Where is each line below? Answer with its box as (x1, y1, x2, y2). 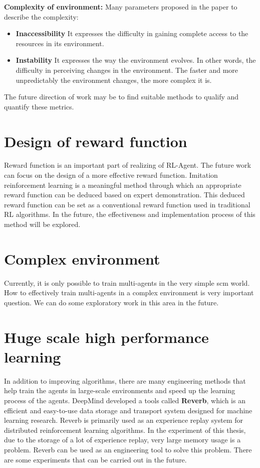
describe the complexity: (4, 11, 79, 22)
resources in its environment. (16, 38, 104, 48)
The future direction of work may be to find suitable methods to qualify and (4, 91, 239, 102)
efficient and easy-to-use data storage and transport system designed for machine (4, 405, 252, 415)
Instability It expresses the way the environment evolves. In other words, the (16, 55, 256, 65)
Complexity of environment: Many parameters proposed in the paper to (4, 2, 237, 12)
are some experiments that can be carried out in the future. (4, 454, 187, 464)
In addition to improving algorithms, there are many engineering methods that (4, 375, 246, 386)
